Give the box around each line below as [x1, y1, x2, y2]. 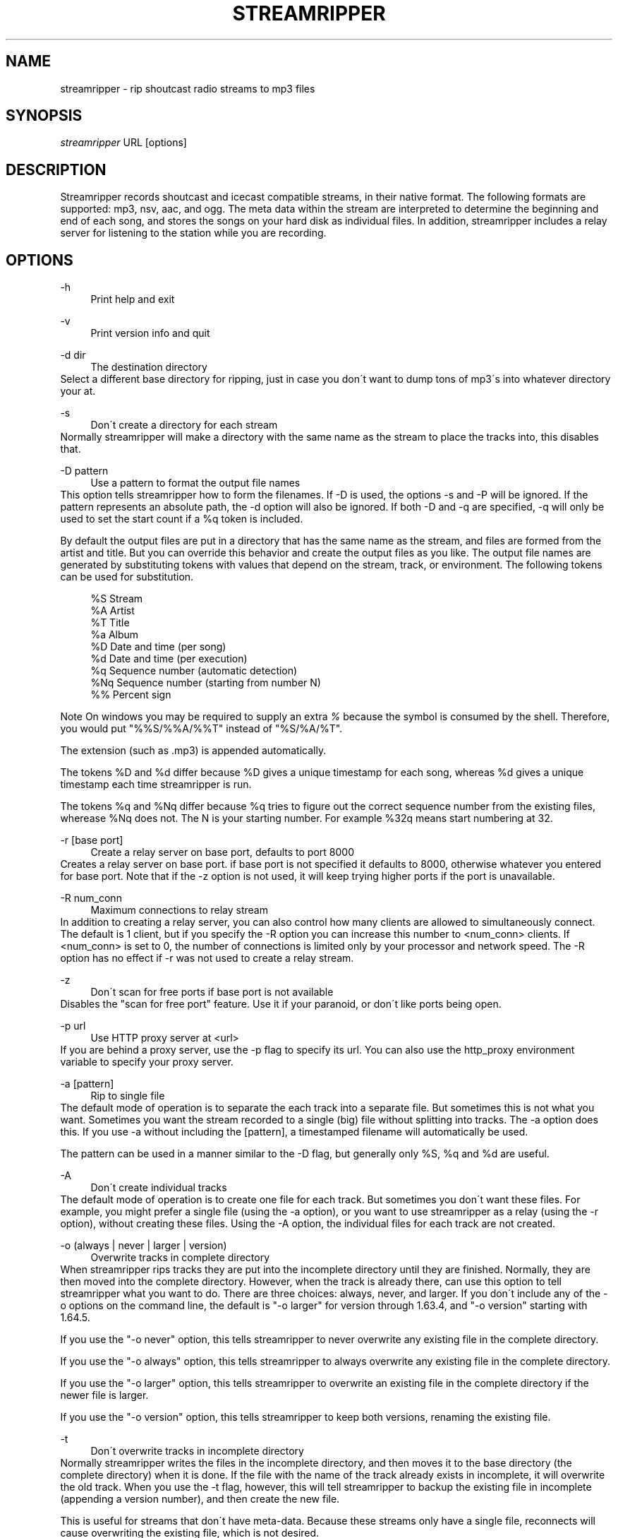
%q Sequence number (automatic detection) [90, 664, 298, 677]
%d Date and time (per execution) [90, 652, 248, 665]
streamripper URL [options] [60, 136, 187, 149]
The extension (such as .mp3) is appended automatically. [60, 744, 327, 757]
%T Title [90, 616, 130, 629]
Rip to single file [90, 1090, 165, 1102]
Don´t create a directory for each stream [90, 419, 278, 431]
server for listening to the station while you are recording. [60, 227, 327, 239]
